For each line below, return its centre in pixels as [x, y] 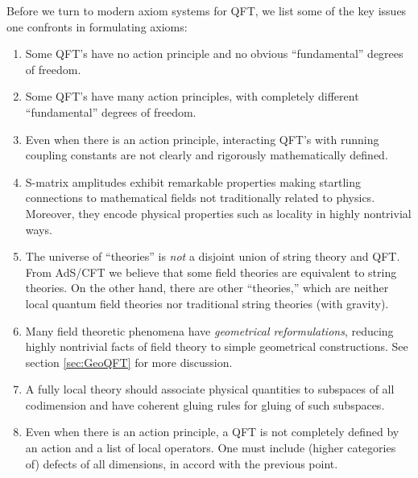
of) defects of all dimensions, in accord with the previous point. [182, 463]
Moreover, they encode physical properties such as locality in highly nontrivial [218, 213]
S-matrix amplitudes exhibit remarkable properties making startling [193, 181]
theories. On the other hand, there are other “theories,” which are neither [207, 288]
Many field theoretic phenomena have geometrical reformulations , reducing [209, 330]
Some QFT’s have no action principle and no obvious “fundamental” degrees [214, 54]
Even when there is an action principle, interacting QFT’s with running [202, 139]
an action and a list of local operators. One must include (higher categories [211, 448]
